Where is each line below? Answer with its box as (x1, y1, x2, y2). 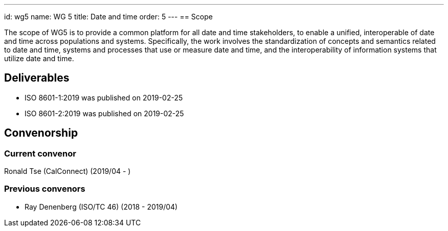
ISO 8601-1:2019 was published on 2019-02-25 (25, 93, 183, 102)
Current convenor (4, 148, 76, 159)
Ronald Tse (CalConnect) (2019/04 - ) (4, 167, 131, 176)
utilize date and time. (4, 54, 74, 63)
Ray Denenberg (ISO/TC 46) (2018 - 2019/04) (25, 202, 178, 211)
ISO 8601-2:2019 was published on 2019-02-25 (25, 109, 184, 118)
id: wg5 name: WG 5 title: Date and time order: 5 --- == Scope (4, 12, 213, 21)
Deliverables (4, 71, 70, 85)
